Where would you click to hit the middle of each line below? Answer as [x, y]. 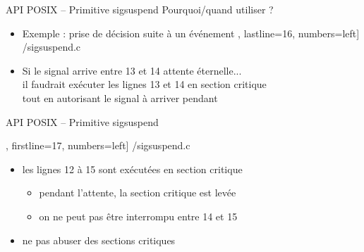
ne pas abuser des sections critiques [99, 240]
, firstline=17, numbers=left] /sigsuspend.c [98, 145]
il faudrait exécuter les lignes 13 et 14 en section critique [144, 84]
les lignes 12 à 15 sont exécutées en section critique [132, 169]
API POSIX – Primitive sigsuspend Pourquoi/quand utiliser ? [140, 9]
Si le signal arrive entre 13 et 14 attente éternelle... [132, 70]
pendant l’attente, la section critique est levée [138, 193]
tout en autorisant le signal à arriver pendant [120, 97]
